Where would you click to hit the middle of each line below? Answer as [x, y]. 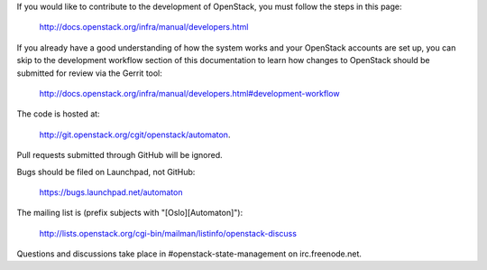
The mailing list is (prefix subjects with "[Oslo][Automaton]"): [130, 213]
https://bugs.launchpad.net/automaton [111, 192]
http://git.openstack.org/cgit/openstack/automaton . [135, 135]
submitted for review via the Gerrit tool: [89, 73]
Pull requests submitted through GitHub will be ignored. [119, 155]
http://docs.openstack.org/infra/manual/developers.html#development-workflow [189, 93]
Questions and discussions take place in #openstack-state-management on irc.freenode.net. [189, 254]
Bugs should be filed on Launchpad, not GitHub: [106, 172]
